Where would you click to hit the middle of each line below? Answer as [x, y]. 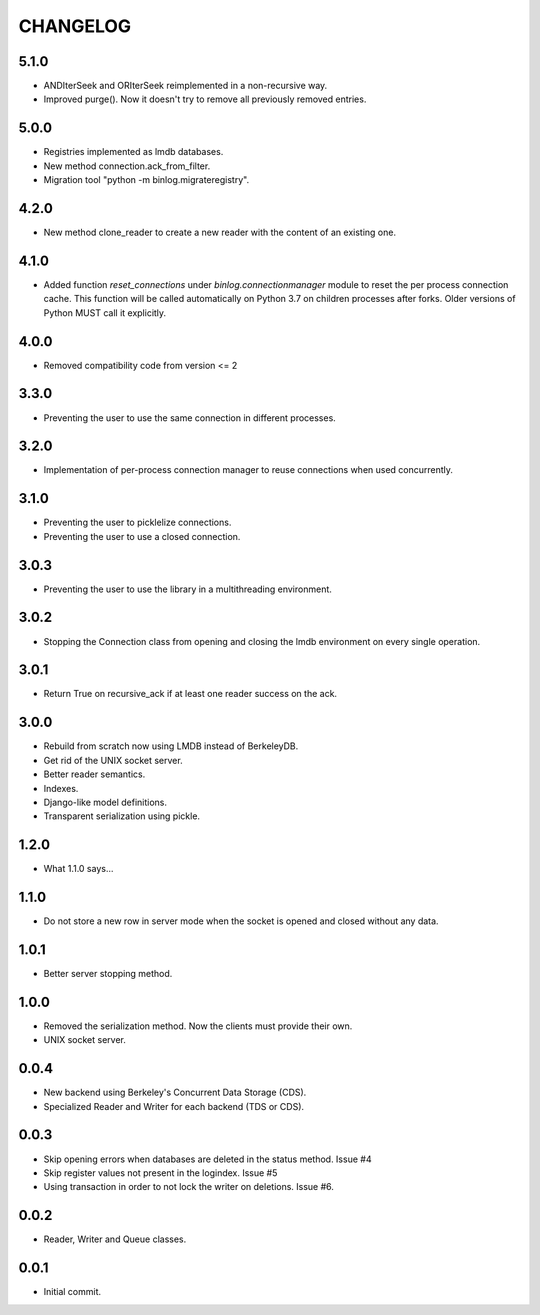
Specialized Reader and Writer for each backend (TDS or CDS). [174, 1106]
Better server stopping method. [108, 974]
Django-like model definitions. [105, 802]
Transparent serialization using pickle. [121, 816]
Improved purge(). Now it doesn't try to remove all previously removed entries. [205, 99]
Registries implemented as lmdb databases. [133, 152]
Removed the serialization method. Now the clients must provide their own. [198, 1026]
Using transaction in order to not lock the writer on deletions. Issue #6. [189, 1187]
